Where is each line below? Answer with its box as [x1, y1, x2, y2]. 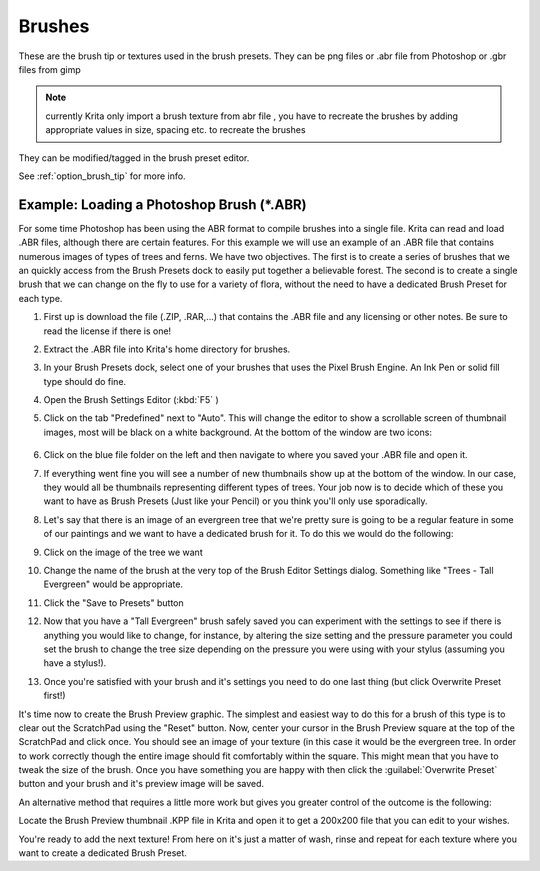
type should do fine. [43, 375, 127, 387]
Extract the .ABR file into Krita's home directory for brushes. [43, 343, 291, 355]
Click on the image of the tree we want [43, 546, 204, 558]
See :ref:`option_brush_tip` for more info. [18, 170, 186, 182]
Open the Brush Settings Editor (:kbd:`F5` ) [43, 394, 219, 406]
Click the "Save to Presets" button [43, 596, 184, 609]
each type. [18, 292, 63, 304]
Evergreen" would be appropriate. [43, 578, 184, 590]
